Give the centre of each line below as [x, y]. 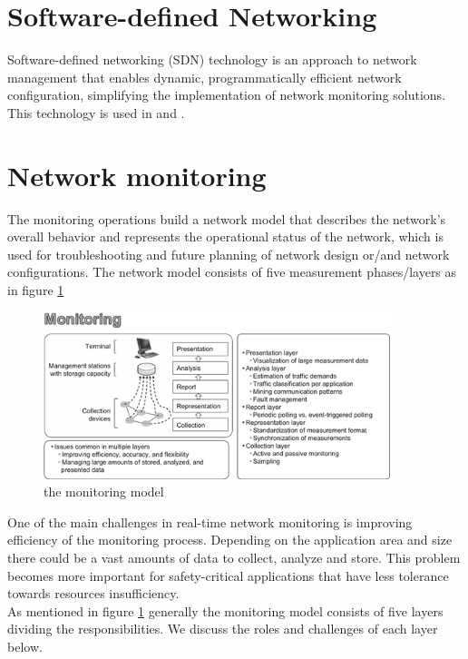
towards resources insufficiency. [93, 593]
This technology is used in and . [96, 112]
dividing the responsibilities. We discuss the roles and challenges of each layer [223, 629]
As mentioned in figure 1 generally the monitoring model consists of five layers [225, 610]
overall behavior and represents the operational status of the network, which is [225, 236]
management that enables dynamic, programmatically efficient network [205, 77]
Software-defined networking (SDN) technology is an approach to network [212, 59]
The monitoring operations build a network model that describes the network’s [227, 218]
